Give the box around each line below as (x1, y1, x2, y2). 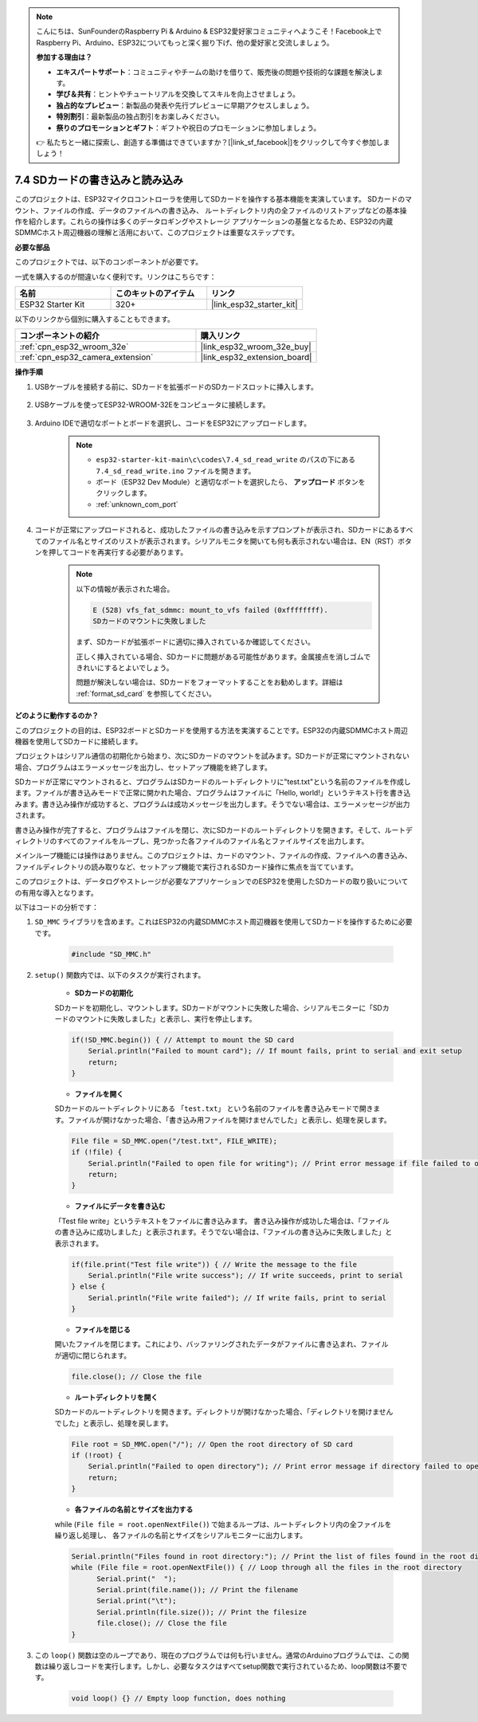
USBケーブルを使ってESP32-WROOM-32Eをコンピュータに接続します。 (34, 400, 270, 410)
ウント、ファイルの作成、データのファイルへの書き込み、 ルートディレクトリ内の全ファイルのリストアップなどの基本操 (14, 206, 407, 215)
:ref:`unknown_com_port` (96, 499, 178, 509)
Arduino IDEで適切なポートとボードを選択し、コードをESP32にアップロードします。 (34, 418, 311, 428)
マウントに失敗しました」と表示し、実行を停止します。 (75, 1014, 257, 1023)
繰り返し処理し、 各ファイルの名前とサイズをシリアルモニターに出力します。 (54, 1530, 307, 1540)
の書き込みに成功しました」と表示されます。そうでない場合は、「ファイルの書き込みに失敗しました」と (54, 1227, 393, 1237)
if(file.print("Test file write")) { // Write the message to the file (71, 1260, 358, 1269)
